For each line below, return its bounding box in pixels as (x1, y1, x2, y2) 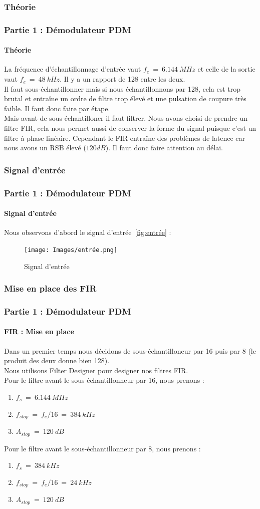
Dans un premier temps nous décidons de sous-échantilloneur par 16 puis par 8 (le (4, 345, 256, 356)
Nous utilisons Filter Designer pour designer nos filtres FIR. (4, 365, 188, 375)
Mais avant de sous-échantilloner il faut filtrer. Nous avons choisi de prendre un (4, 113, 247, 123)
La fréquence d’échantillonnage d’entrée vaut (4, 64, 141, 74)
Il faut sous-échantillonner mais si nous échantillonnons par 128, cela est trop (4, 83, 240, 94)
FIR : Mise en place (4, 326, 74, 337)
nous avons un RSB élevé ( (4, 142, 86, 153)
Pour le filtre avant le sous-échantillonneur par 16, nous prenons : (4, 375, 204, 385)
